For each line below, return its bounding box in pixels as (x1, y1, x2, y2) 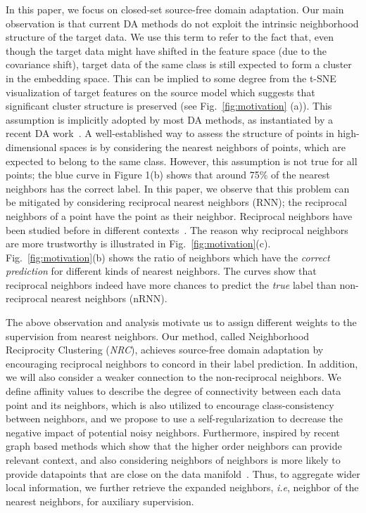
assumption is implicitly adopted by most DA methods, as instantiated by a (6, 112, 334, 126)
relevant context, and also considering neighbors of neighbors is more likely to (6, 453, 341, 467)
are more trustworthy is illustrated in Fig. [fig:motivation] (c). (6, 236, 271, 251)
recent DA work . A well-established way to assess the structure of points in (6, 126, 334, 141)
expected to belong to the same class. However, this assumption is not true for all (6, 153, 358, 168)
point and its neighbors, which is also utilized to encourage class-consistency (6, 397, 334, 412)
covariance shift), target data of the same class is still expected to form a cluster (6, 57, 352, 72)
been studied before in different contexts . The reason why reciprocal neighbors (6, 222, 348, 237)
